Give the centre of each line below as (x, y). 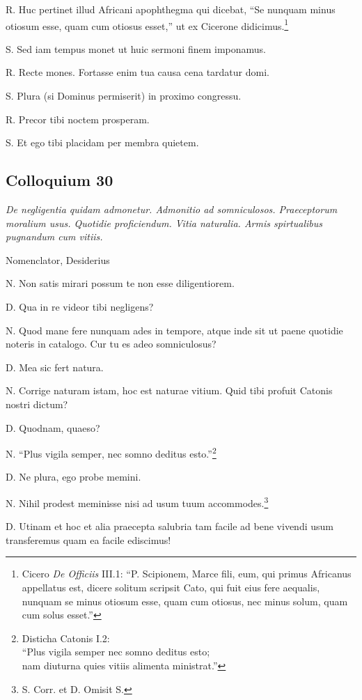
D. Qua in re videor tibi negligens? (80, 306)
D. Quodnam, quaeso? (53, 427)
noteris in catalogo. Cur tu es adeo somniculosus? (111, 344)
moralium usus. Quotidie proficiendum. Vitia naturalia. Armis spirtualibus (164, 223)
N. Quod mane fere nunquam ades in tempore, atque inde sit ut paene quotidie (174, 330)
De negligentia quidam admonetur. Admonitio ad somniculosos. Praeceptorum (172, 209)
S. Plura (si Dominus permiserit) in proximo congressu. (124, 96)
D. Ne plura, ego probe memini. (73, 477)
